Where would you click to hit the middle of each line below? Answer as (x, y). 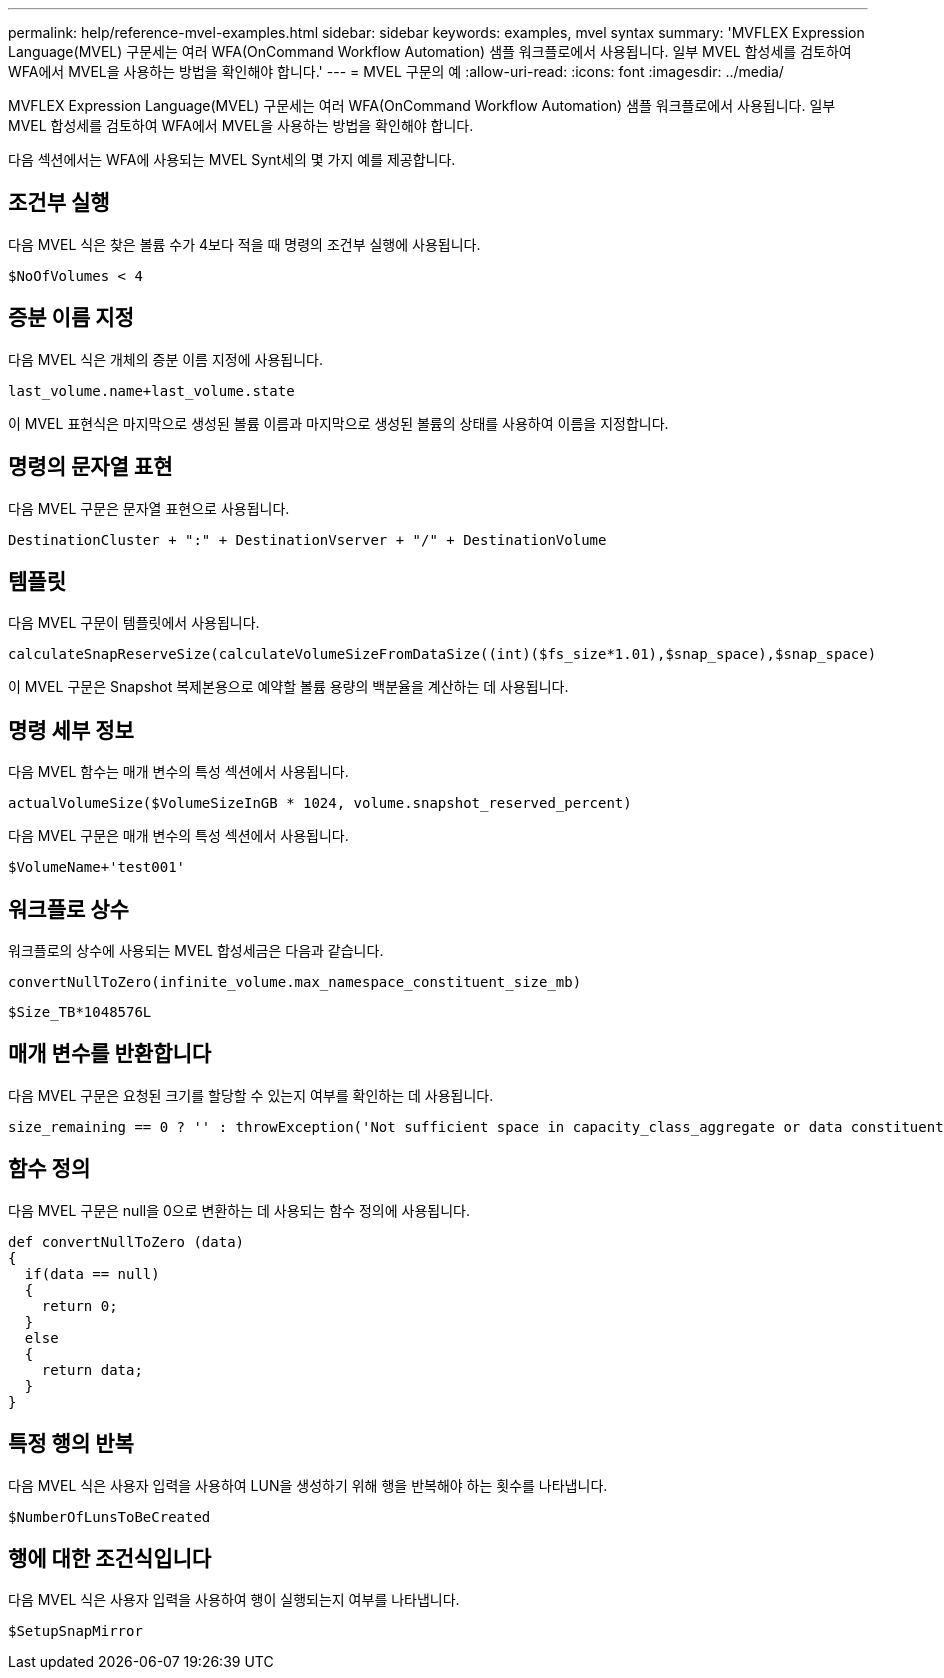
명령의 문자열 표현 (90, 467)
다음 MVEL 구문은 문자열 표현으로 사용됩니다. (149, 508)
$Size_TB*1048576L (80, 1012)
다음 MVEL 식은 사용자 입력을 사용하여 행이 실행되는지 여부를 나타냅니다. (234, 1600)
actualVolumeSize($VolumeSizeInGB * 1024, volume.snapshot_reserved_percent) (320, 803)
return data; (92, 1369)
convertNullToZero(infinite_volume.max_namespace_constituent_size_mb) (295, 982)
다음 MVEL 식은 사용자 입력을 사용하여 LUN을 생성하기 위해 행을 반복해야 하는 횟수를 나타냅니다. (308, 1485)
